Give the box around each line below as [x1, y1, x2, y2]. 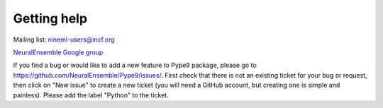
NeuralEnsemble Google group [13, 48, 104, 56]
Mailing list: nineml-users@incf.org [13, 35, 115, 44]
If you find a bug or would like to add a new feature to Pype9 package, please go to [13, 61, 257, 70]
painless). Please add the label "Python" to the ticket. [13, 90, 170, 99]
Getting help [13, 11, 88, 26]
